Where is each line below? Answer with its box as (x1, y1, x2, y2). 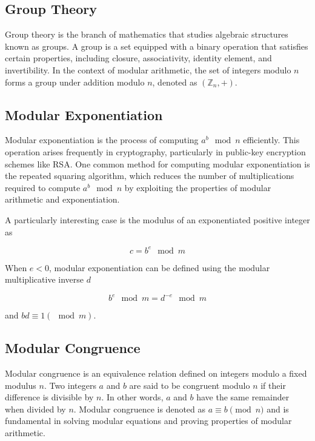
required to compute (5, 181, 81, 194)
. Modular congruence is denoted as (73, 402, 206, 415)
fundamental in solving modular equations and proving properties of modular (5, 414, 292, 427)
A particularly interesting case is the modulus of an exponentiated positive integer (5, 213, 310, 226)
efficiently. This (243, 133, 300, 146)
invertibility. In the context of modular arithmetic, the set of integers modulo (5, 63, 291, 76)
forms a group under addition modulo (5, 75, 145, 88)
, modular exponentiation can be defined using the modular (49, 261, 270, 274)
